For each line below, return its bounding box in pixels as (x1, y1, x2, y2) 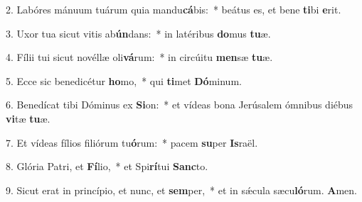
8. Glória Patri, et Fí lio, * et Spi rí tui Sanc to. (6, 159, 208, 174)
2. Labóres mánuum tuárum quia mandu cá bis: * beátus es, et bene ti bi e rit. (6, 2, 341, 16)
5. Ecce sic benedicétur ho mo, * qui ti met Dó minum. (6, 73, 242, 88)
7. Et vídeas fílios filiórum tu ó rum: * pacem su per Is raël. (6, 135, 258, 150)
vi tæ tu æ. (6, 111, 50, 125)
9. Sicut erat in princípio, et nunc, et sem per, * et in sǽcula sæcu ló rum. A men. (6, 182, 357, 197)
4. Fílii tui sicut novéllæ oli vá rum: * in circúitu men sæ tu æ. (6, 50, 273, 64)
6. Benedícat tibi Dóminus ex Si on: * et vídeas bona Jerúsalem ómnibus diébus (6, 97, 353, 112)
